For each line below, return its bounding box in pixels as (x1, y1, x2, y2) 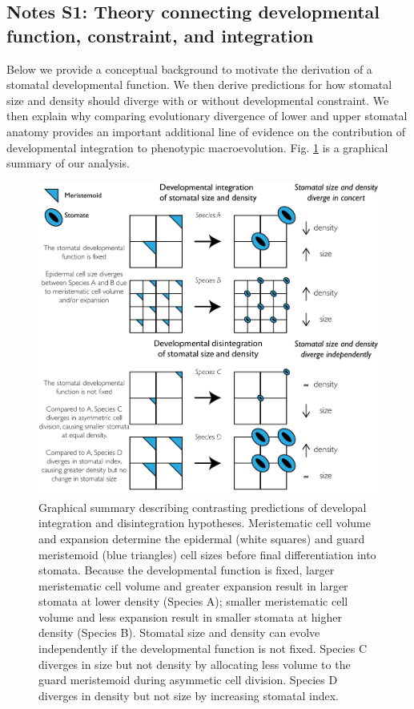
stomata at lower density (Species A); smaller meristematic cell (38, 593, 348, 610)
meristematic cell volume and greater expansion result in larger (38, 577, 348, 594)
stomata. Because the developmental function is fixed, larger (38, 562, 335, 578)
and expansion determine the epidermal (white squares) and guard (38, 530, 365, 546)
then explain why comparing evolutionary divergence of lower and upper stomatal (6, 107, 408, 124)
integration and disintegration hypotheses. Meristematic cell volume (38, 514, 371, 531)
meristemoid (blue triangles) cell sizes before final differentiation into (38, 546, 376, 562)
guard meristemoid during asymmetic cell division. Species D (38, 671, 338, 688)
